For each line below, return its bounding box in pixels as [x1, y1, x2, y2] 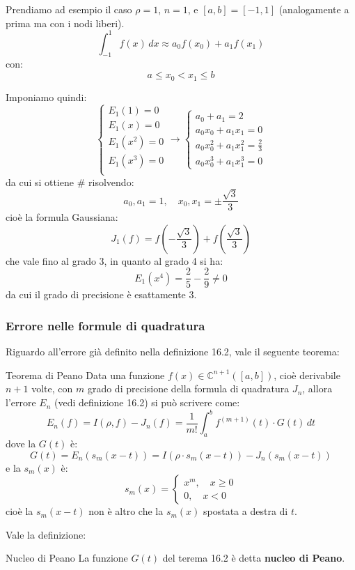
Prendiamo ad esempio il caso [6, 2, 132, 16]
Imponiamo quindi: [6, 89, 87, 104]
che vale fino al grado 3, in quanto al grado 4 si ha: [6, 253, 223, 268]
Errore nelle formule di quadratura [6, 316, 205, 334]
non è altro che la [88, 504, 164, 518]
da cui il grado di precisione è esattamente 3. [6, 287, 197, 302]
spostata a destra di [203, 504, 288, 518]
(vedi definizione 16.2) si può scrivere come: [54, 395, 240, 410]
